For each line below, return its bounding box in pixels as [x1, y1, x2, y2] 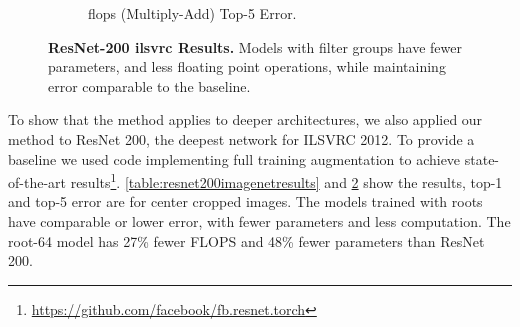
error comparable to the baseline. [48, 75, 251, 96]
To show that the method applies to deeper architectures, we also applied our [8, 109, 483, 130]
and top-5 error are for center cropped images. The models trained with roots [8, 191, 483, 212]
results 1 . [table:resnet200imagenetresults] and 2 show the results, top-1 [70, 169, 503, 192]
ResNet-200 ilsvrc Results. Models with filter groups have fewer [48, 36, 462, 57]
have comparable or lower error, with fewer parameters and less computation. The [8, 211, 511, 231]
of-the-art [8, 171, 66, 192]
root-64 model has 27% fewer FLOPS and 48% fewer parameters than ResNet [8, 230, 485, 251]
